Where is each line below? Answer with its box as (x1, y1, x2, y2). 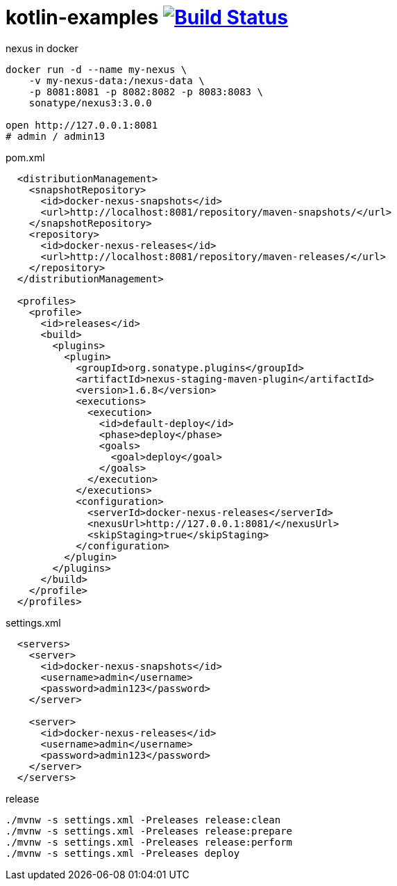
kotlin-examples (6, 6, 159, 29)
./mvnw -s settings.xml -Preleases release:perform (6, 836, 293, 848)
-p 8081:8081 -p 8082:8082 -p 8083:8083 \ (28, 86, 263, 97)
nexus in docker (6, 42, 78, 54)
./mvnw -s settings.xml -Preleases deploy (6, 847, 240, 859)
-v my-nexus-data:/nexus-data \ (28, 74, 205, 86)
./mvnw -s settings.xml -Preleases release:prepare (6, 825, 293, 837)
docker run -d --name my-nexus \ (6, 63, 187, 75)
